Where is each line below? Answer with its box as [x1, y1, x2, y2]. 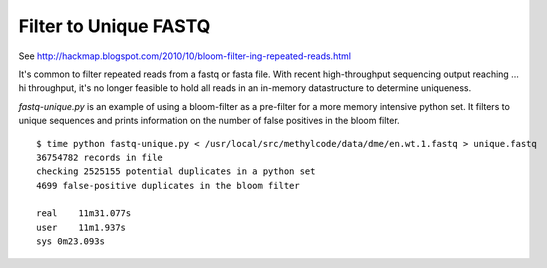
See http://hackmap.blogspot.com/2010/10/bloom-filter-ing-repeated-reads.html [18, 50, 352, 62]
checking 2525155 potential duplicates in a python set [36, 166, 316, 177]
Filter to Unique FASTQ [18, 15, 211, 37]
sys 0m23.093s [36, 236, 105, 247]
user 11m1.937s [36, 221, 127, 233]
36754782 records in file [36, 151, 164, 163]
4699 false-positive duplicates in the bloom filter [36, 180, 300, 191]
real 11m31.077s [36, 208, 132, 219]
